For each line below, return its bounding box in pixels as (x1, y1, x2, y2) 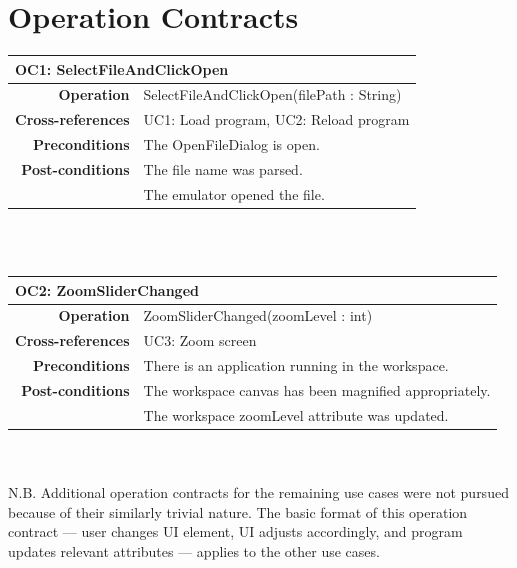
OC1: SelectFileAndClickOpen (15, 58, 229, 79)
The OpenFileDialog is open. (143, 134, 320, 155)
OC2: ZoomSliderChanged (15, 279, 199, 300)
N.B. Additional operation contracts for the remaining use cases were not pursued (8, 482, 509, 503)
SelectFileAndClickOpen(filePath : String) (143, 84, 402, 105)
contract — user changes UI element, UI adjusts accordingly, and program (8, 521, 463, 542)
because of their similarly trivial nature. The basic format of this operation (8, 501, 468, 522)
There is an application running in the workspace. (143, 355, 449, 376)
